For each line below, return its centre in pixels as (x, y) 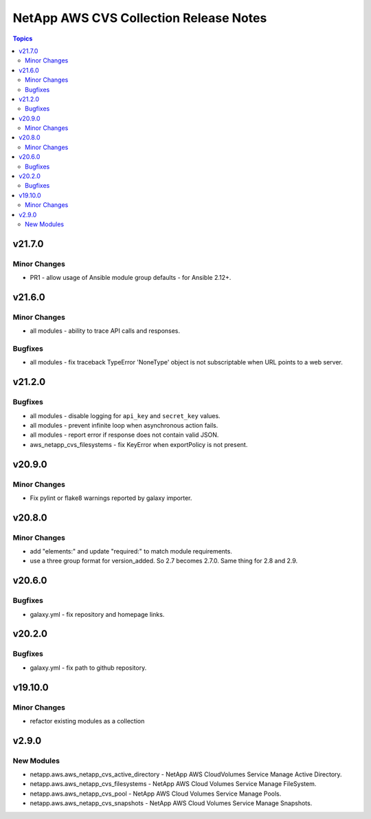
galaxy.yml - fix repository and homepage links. (97, 614)
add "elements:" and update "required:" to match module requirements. (131, 552)
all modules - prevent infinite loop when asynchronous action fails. (124, 425)
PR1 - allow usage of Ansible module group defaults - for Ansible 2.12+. (131, 278)
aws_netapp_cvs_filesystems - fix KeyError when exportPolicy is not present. (139, 444)
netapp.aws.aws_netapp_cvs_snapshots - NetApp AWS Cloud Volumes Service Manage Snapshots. (171, 803)
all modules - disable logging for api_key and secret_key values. (125, 415)
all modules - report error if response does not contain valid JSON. (124, 435)
